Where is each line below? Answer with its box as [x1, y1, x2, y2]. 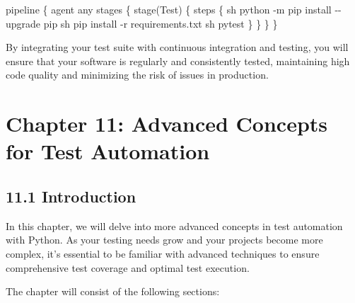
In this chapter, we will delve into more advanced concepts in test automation [6, 218, 343, 233]
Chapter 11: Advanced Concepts [6, 109, 328, 138]
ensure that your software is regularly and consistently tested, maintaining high [6, 53, 350, 68]
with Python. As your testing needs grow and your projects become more [6, 232, 323, 247]
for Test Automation [6, 137, 210, 166]
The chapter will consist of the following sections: [6, 284, 220, 299]
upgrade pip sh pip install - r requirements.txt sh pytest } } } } [6, 16, 278, 30]
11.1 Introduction [6, 185, 136, 207]
